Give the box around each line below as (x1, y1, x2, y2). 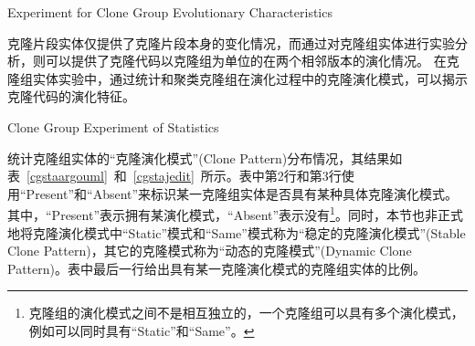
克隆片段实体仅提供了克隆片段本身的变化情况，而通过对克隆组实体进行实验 (7, 33, 455, 52)
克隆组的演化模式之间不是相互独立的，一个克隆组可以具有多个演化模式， (28, 303, 464, 322)
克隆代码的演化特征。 (7, 87, 135, 106)
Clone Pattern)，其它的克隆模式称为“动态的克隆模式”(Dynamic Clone (7, 241, 412, 260)
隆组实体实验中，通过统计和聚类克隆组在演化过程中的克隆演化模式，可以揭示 (7, 68, 468, 88)
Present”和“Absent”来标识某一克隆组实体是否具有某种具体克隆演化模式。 (26, 183, 459, 203)
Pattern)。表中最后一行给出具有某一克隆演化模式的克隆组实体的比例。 (7, 258, 426, 278)
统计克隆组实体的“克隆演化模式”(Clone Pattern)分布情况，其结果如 (7, 148, 403, 167)
